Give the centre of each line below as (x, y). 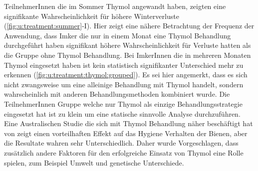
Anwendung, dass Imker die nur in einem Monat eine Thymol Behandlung (118, 35)
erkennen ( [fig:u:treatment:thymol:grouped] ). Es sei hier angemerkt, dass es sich (126, 75)
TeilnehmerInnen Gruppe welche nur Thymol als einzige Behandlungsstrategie (123, 103)
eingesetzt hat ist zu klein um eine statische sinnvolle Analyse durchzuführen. (122, 113)
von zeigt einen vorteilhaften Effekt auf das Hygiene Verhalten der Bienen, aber (126, 133)
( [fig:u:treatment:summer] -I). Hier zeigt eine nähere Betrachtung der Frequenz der (129, 26)
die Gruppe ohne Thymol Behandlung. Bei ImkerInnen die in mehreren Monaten (128, 55)
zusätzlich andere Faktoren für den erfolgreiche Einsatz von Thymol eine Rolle (124, 152)
